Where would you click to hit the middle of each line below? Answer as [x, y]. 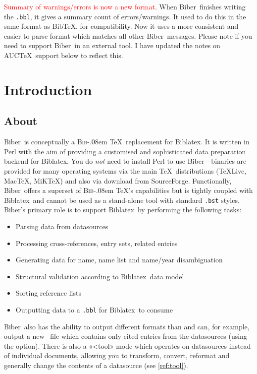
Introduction [48, 89]
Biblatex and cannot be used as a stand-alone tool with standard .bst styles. [122, 200]
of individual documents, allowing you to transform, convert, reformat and [117, 355]
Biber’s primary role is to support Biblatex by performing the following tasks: [123, 210]
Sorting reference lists [48, 293]
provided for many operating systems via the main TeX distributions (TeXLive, [125, 170]
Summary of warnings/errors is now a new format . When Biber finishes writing [125, 6]
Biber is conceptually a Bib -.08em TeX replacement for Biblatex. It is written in [127, 142]
